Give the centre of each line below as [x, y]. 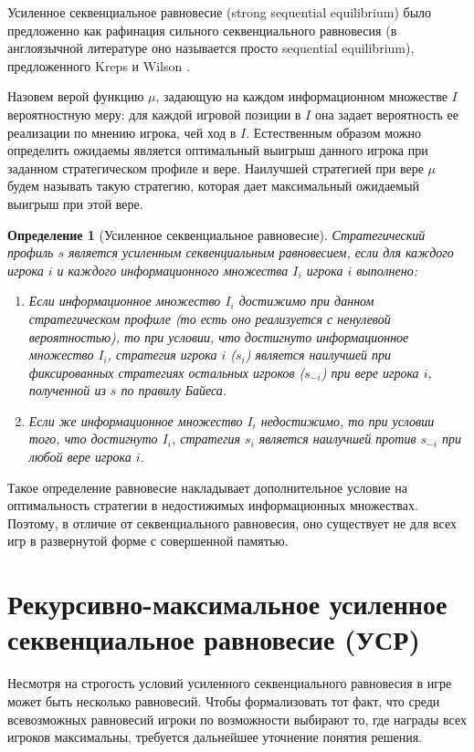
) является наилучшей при [318, 355]
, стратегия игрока [162, 355]
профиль [31, 252]
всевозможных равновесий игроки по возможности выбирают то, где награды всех [237, 719]
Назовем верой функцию [76, 96]
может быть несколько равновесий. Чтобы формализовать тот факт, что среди [224, 700]
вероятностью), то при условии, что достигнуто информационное [219, 336]
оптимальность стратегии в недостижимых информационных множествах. [213, 505]
